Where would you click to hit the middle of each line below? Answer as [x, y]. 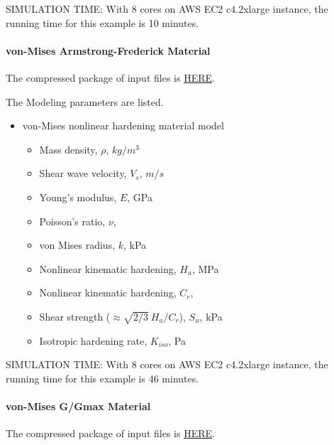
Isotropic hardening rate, [93, 340]
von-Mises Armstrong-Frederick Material [108, 50]
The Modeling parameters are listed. [85, 101]
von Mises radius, [77, 245]
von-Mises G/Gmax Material [78, 406]
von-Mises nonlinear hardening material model [123, 125]
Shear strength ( [75, 316]
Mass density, [68, 149]
